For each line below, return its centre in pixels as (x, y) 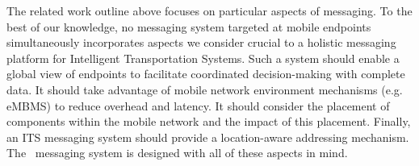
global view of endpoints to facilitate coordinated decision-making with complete (206, 74)
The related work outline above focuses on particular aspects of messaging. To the (209, 10)
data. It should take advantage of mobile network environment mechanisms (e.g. (205, 89)
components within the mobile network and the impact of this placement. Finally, (209, 121)
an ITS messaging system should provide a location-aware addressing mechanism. (208, 137)
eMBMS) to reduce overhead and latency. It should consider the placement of (198, 105)
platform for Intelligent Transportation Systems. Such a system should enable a (203, 58)
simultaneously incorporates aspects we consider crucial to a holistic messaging (201, 42)
